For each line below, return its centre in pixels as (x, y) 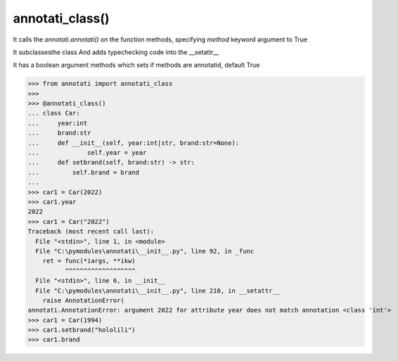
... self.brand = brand (84, 172)
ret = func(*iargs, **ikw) (89, 261)
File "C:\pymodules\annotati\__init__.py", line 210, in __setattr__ (158, 291)
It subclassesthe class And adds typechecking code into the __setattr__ (116, 52)
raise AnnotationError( (83, 300)
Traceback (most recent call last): (91, 232)
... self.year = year (87, 153)
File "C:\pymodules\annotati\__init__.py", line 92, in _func (145, 251)
